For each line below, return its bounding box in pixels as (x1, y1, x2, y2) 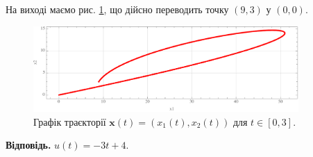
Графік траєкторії (33, 114, 106, 129)
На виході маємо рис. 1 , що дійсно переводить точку (6, 2, 229, 16)
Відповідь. (6, 138, 51, 152)
